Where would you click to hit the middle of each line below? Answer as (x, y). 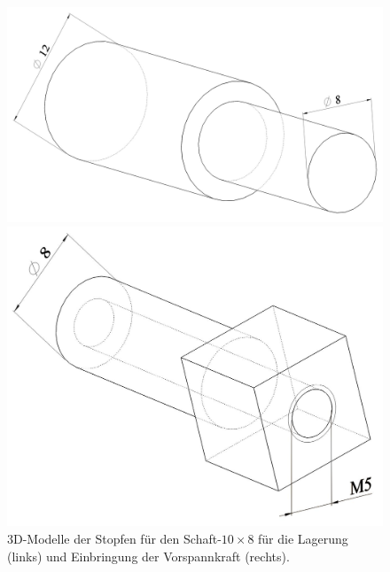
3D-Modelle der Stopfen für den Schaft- (114, 538)
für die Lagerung (303, 538)
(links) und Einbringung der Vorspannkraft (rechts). (148, 556)
